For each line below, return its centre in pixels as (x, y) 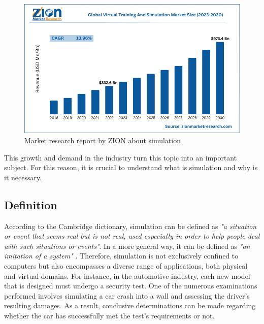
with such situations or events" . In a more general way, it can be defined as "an (127, 246)
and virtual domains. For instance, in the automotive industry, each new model (127, 276)
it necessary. (23, 177)
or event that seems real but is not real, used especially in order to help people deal (132, 236)
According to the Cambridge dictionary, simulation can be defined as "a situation (130, 226)
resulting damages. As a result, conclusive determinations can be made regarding (130, 305)
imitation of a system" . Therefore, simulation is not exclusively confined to (121, 256)
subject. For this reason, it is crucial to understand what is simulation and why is (131, 167)
